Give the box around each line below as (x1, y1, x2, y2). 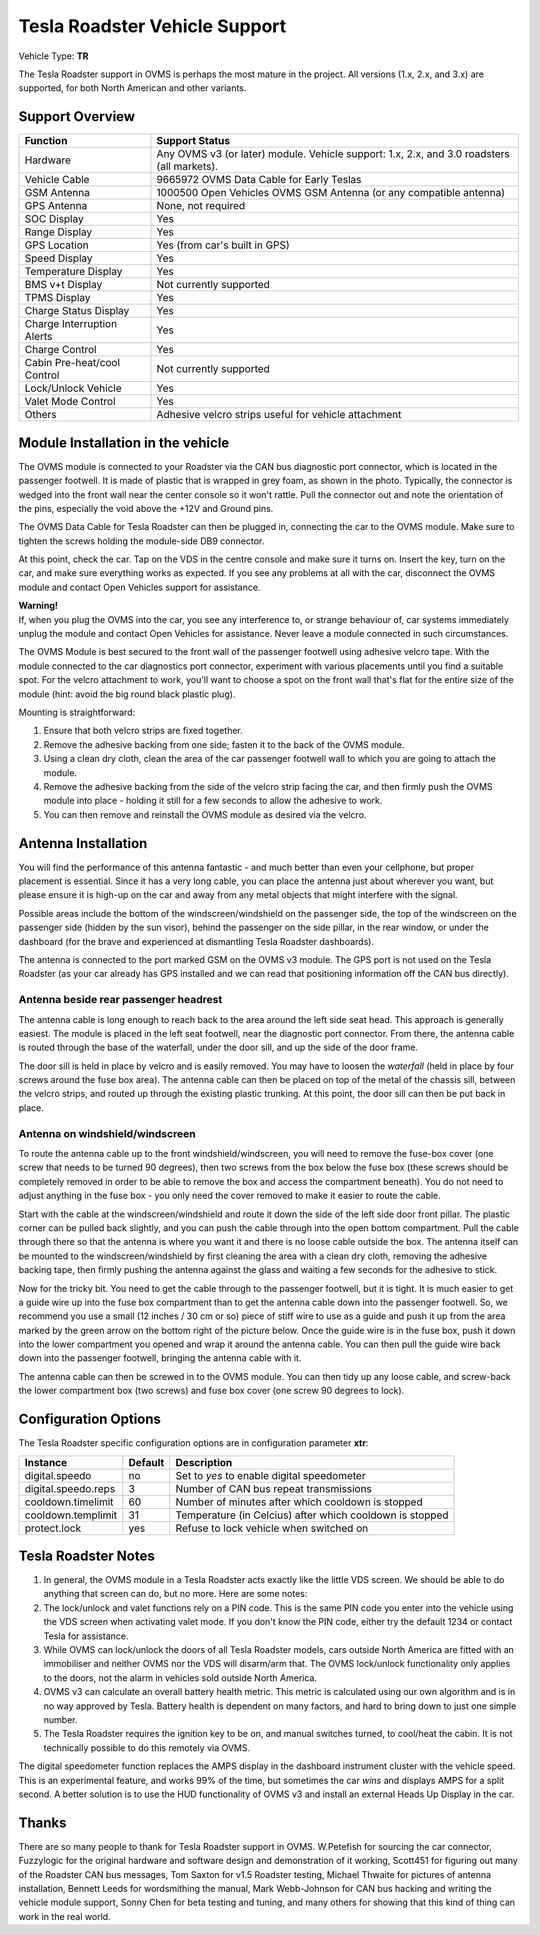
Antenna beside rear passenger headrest (18, 993, 223, 1007)
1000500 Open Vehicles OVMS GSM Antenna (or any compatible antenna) (156, 186, 505, 200)
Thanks (18, 1814, 67, 1831)
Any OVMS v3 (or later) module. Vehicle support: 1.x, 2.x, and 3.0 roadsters (156, 147, 510, 161)
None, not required (156, 199, 246, 213)
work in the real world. (18, 1910, 111, 1922)
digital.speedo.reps (24, 1481, 116, 1495)
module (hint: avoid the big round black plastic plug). (18, 688, 236, 700)
